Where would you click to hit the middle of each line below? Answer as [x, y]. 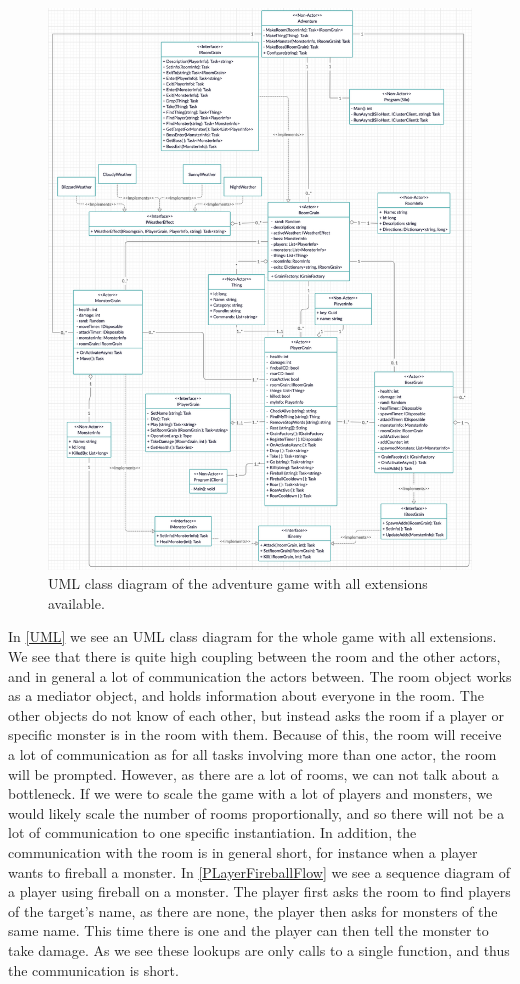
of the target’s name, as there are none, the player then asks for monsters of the [253, 910]
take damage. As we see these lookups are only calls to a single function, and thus [259, 949]
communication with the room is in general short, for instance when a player [243, 851]
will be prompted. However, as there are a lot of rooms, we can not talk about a [253, 773]
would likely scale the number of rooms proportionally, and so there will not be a [256, 812]
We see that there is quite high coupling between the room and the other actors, [254, 656]
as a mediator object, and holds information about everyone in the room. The [246, 695]
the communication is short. [93, 969]
